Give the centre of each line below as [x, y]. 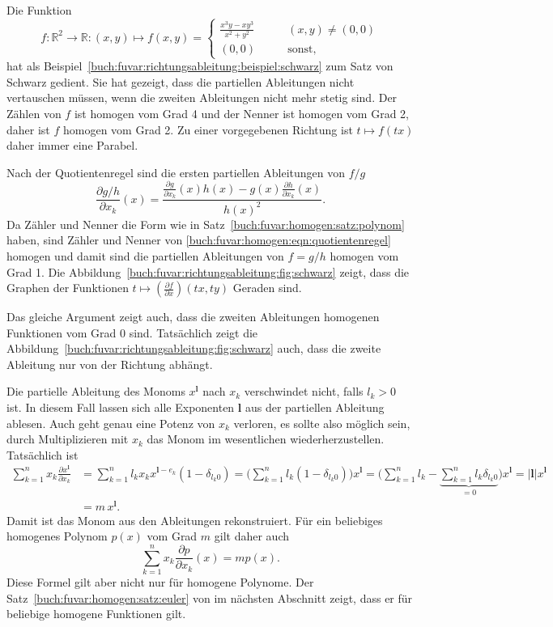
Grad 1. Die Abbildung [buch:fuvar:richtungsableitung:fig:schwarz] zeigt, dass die [208, 271]
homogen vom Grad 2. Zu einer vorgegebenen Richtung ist [208, 129]
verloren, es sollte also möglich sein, [322, 423]
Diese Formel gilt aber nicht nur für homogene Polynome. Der [160, 582]
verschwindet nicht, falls [304, 391]
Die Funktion [39, 10]
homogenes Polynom [57, 536]
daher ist [28, 129]
